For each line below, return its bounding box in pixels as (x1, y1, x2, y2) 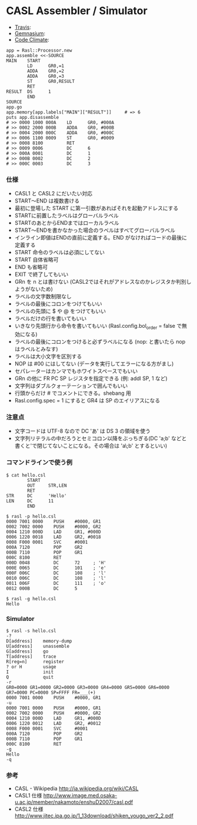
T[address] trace (6, 653, 57, 660)
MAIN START (6, 58, 41, 64)
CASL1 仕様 (14, 792, 42, 799)
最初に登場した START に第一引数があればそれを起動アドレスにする (14, 205, 179, 212)
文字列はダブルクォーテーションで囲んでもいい (14, 382, 128, 390)
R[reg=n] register (6, 658, 65, 664)
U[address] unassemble (6, 643, 69, 649)
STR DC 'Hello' (6, 493, 67, 498)
